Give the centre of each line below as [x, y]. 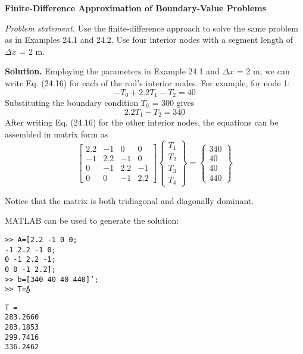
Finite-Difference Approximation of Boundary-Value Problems [136, 8]
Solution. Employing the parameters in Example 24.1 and [112, 71]
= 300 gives [173, 103]
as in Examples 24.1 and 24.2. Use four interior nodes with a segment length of [149, 40]
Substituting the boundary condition [72, 103]
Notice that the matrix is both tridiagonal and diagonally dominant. [129, 200]
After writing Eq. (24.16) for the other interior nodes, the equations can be [142, 122]
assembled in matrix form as [57, 134]
